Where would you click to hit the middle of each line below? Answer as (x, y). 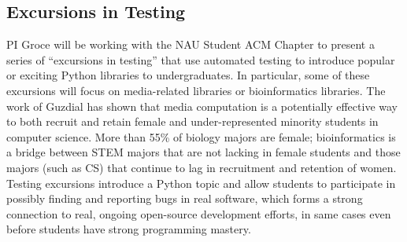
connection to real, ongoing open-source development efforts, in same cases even (199, 213)
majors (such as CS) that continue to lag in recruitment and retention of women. (202, 167)
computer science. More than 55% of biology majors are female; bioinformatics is (201, 136)
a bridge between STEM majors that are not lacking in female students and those (203, 152)
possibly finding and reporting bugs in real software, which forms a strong (185, 198)
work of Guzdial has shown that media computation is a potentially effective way (202, 106)
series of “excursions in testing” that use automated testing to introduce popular (201, 59)
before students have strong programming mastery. (129, 229)
